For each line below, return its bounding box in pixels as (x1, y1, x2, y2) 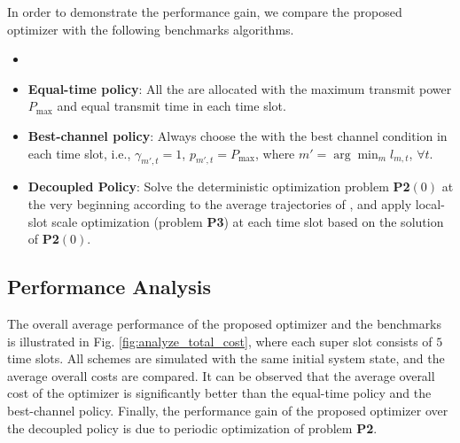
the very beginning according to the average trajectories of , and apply (27, 194, 412, 213)
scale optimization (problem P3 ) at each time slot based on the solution (51, 212, 444, 230)
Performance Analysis (7, 273, 211, 300)
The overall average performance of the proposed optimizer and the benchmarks (7, 314, 442, 332)
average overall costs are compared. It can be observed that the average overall (7, 366, 435, 385)
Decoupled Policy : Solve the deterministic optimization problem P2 (27, 177, 410, 196)
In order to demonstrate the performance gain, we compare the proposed (7, 3, 402, 20)
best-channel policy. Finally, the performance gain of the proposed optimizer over (7, 400, 448, 419)
